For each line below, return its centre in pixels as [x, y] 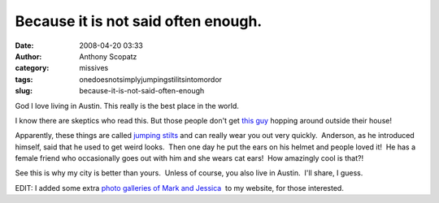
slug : [24, 91]
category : [32, 68]
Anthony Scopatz [108, 56]
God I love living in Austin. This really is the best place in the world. [127, 106]
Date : [24, 45]
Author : [28, 56]
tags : [24, 79]
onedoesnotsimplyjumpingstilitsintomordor [151, 79]
